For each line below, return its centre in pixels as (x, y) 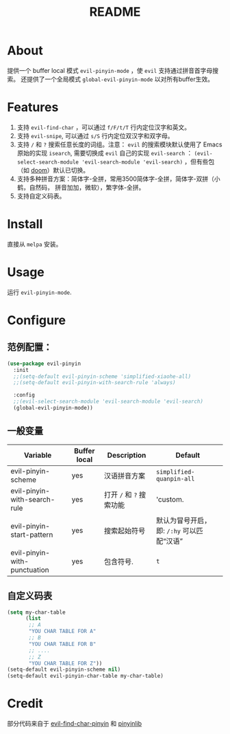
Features (33, 108)
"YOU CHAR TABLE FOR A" (62, 632)
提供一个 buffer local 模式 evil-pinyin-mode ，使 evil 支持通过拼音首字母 (110, 70)
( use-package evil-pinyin (44, 364)
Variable (38, 455)
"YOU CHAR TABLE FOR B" (62, 644)
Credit (25, 703)
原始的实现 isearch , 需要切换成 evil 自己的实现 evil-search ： (105, 153)
